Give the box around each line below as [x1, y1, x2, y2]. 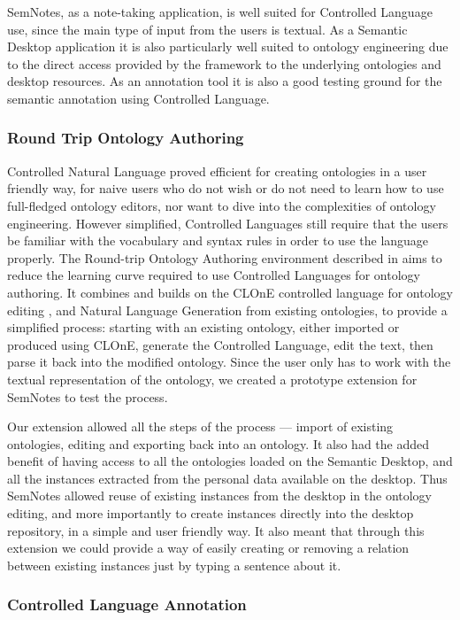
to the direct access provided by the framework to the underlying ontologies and [7, 54, 441, 73]
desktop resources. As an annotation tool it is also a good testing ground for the [7, 72, 442, 90]
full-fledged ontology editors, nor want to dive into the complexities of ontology [7, 196, 436, 214]
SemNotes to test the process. [7, 387, 168, 406]
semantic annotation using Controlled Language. [7, 89, 270, 107]
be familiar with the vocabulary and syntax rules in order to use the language [7, 231, 429, 250]
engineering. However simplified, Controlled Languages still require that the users [7, 213, 448, 232]
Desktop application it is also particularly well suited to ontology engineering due [7, 37, 448, 56]
